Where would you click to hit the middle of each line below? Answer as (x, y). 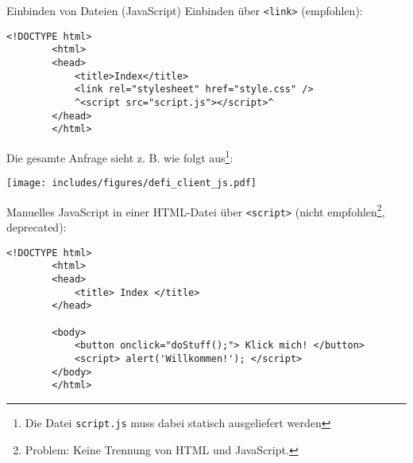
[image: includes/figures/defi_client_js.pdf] (131, 183)
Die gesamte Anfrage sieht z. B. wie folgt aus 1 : (120, 156)
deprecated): (37, 227)
